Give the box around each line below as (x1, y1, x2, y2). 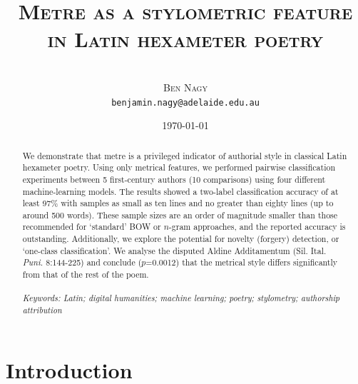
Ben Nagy (163, 79, 208, 94)
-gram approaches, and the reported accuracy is (168, 221, 346, 233)
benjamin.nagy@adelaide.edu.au (111, 97, 260, 108)
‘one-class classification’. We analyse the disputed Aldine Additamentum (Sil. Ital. (22, 244, 327, 256)
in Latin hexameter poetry (47, 24, 324, 54)
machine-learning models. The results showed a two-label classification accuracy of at (22, 185, 339, 197)
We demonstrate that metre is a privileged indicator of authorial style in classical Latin (22, 149, 347, 161)
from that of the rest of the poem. (22, 268, 149, 281)
